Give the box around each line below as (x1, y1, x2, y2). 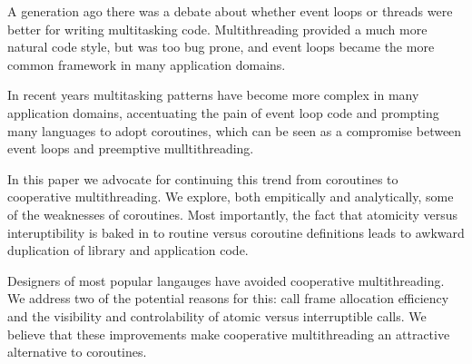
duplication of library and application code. (7, 241, 249, 260)
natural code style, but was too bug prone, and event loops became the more (7, 37, 435, 56)
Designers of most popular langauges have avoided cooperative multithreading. (7, 271, 445, 290)
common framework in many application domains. (7, 54, 286, 74)
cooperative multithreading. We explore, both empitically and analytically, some (7, 187, 454, 206)
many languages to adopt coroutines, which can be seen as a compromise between (7, 121, 462, 140)
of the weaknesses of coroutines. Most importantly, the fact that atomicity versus (7, 204, 458, 223)
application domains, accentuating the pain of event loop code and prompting (7, 103, 439, 122)
